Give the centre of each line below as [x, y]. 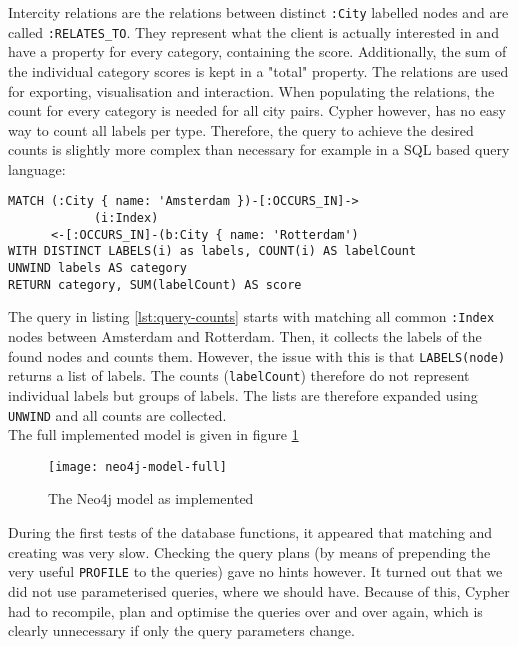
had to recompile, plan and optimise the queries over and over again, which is [245, 610]
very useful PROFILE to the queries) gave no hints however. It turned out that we [255, 571]
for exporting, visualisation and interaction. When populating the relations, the [251, 90]
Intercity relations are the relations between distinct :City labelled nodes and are [258, 12]
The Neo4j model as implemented [151, 498]
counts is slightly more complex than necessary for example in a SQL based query [259, 149]
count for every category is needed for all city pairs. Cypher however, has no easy [257, 110]
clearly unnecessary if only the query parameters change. [181, 630]
